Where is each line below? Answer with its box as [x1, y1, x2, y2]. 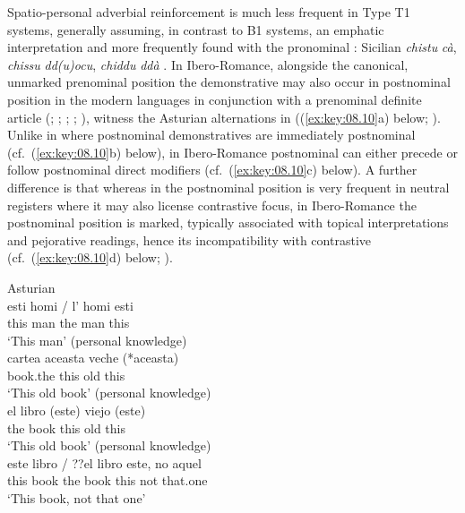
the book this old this [7, 418, 126, 437]
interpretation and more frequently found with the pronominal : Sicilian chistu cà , [7, 38, 457, 56]
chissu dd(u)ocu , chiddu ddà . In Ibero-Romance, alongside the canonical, [7, 55, 409, 73]
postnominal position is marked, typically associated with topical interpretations [7, 213, 449, 232]
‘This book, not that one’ [7, 489, 146, 508]
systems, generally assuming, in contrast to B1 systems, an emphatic [7, 20, 384, 38]
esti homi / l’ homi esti [7, 295, 133, 314]
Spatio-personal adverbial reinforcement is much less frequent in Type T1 [7, 3, 410, 21]
